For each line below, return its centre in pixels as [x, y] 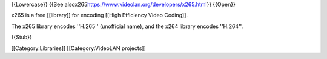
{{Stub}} [22, 37]
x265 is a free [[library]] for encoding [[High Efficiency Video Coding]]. [99, 15]
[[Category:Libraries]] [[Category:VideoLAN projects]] [79, 48]
